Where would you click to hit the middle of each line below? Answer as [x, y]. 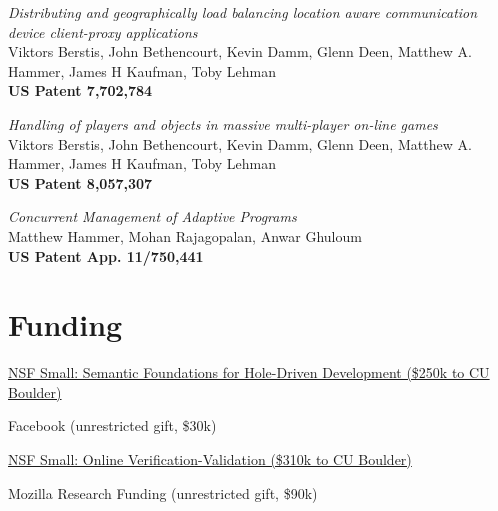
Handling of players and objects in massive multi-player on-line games [223, 123]
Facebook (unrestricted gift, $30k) [112, 425]
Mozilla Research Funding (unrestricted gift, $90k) [163, 492]
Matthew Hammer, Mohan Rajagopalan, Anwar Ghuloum [185, 235]
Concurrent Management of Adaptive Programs [152, 216]
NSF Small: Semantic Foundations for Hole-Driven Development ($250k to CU [249, 372]
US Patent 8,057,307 [80, 182]
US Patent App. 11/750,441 [106, 255]
